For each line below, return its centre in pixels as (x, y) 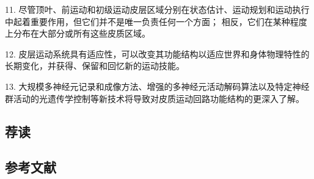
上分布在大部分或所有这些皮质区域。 (78, 33)
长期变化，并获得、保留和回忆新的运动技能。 (95, 66)
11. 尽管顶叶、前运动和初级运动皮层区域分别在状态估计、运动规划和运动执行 (157, 9)
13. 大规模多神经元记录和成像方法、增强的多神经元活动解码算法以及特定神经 (157, 86)
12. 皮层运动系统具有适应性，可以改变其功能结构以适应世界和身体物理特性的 (157, 53)
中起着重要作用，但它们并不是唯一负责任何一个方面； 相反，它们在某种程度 (156, 21)
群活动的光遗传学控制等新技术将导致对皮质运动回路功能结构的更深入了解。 (155, 98)
